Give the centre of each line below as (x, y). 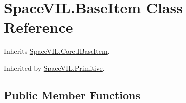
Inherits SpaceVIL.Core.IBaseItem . (57, 51)
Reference (39, 27)
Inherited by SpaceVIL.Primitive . (54, 67)
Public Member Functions (72, 94)
